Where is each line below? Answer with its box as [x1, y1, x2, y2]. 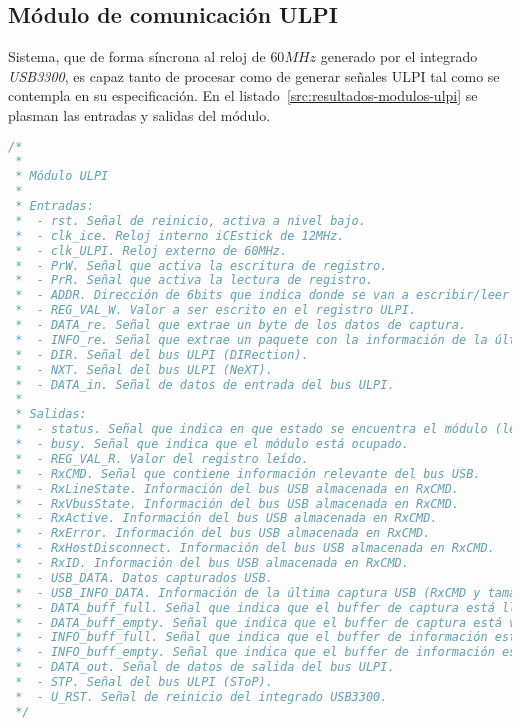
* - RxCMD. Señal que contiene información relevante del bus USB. [15, 466, 481, 481]
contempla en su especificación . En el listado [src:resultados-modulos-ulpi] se [8, 85, 478, 106]
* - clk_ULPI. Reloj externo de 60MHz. [15, 243, 288, 258]
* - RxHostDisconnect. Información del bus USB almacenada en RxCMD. [15, 541, 495, 556]
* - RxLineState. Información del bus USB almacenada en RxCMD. [15, 481, 460, 496]
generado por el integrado [320, 46, 478, 67]
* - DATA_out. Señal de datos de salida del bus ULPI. [15, 660, 395, 675]
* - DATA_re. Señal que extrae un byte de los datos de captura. [15, 318, 467, 333]
